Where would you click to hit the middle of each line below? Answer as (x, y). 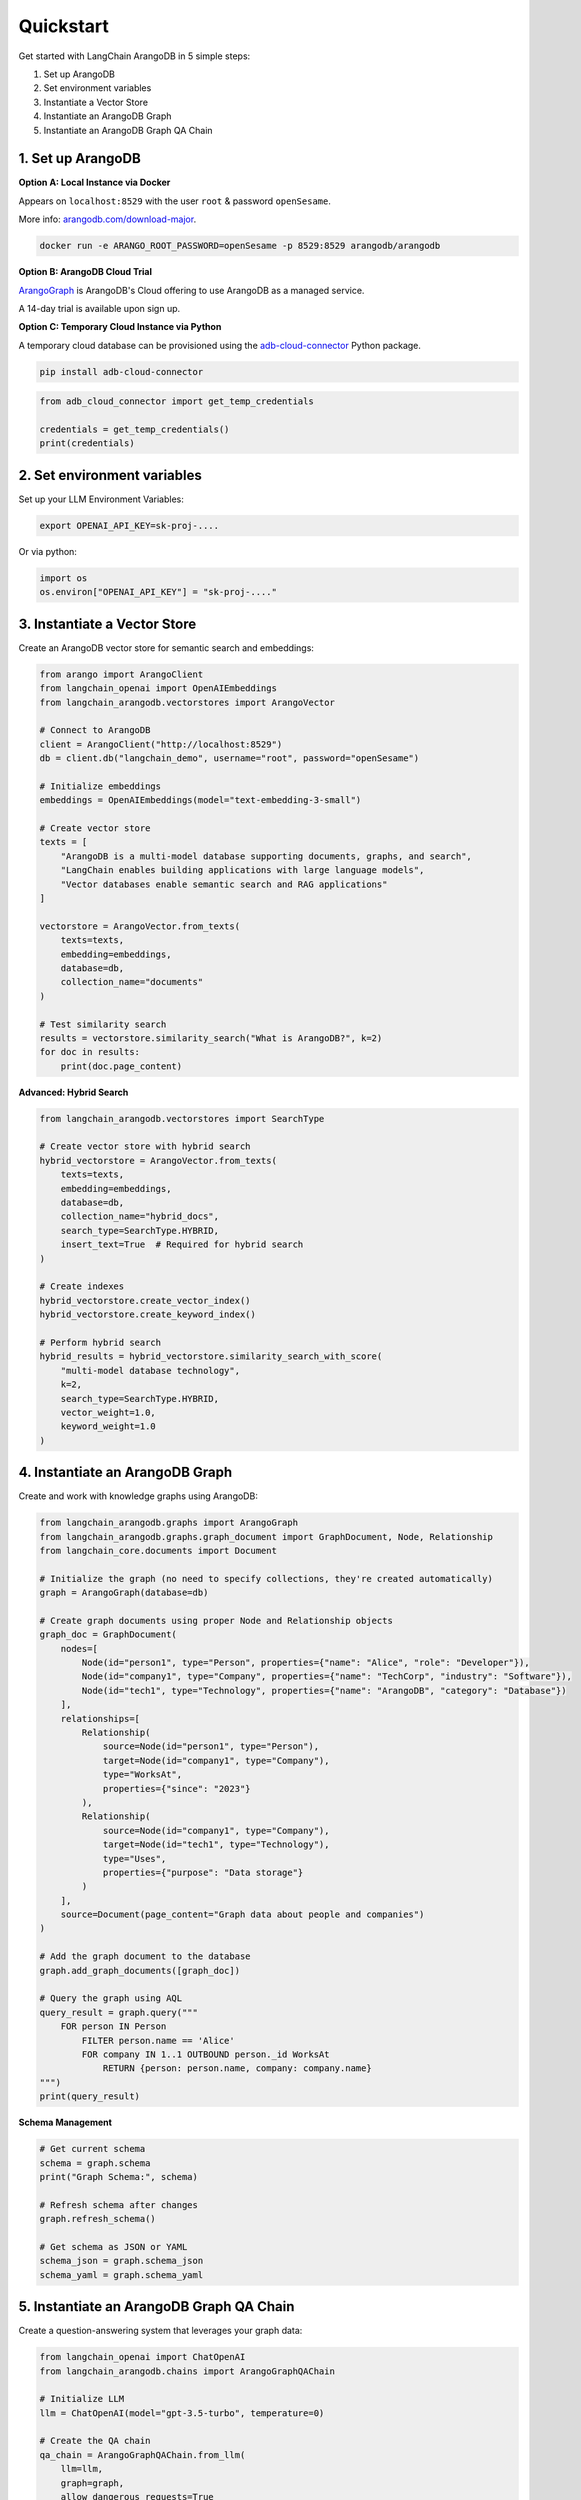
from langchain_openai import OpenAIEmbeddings (158, 688)
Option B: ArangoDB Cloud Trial (85, 272)
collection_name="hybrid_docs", (140, 1216)
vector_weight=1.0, (108, 1412)
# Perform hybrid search (100, 1342)
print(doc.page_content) (121, 1066)
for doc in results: (89, 1052)
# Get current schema (92, 2149)
